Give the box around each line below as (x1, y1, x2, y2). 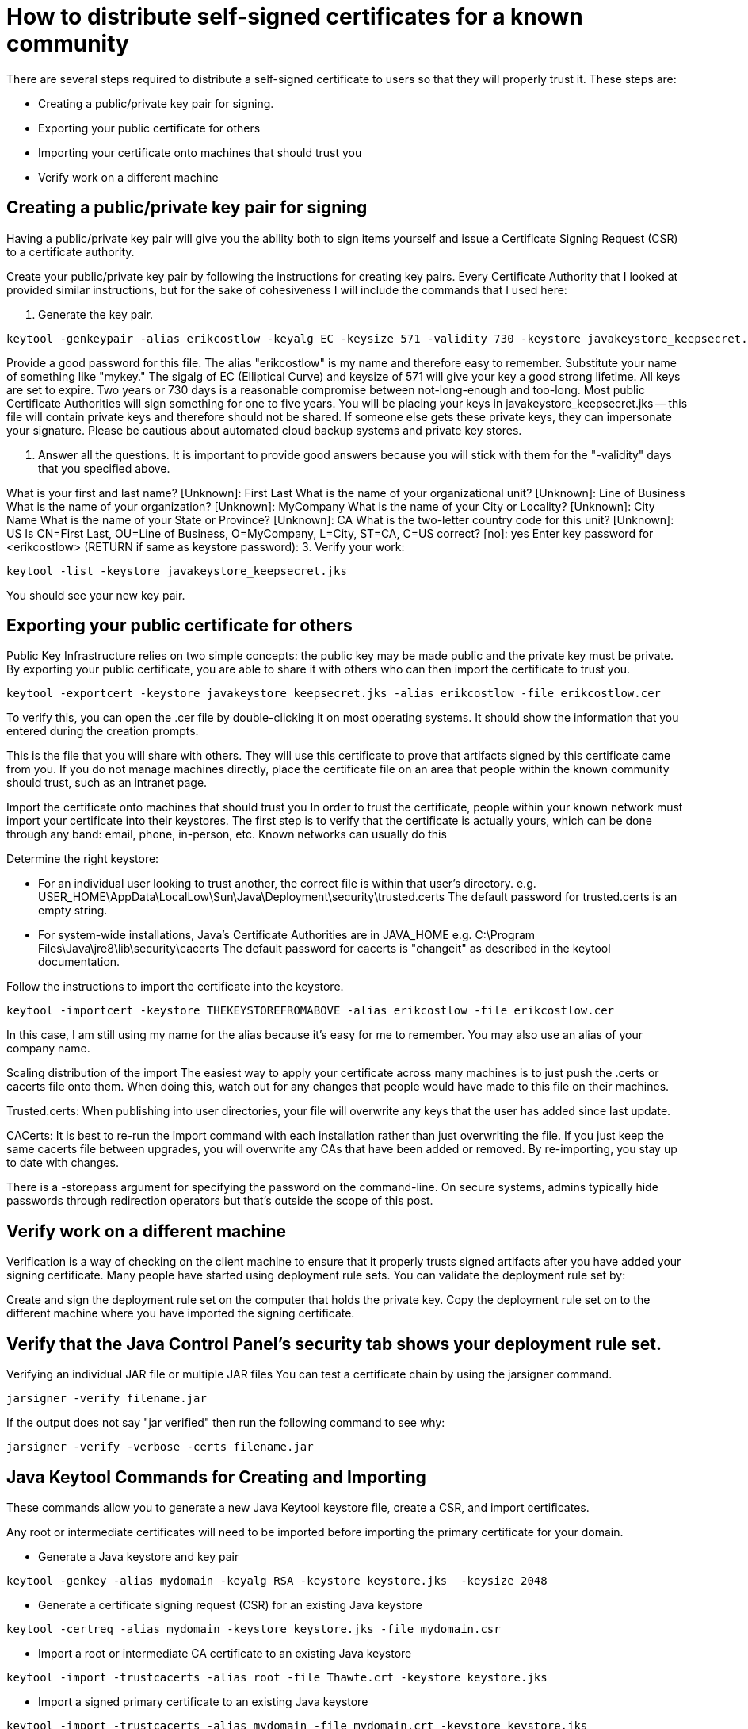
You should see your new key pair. (6, 588, 185, 602)
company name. (6, 1041, 90, 1056)
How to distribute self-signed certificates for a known (6, 3, 583, 30)
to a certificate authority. (6, 244, 135, 259)
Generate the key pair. (38, 307, 154, 321)
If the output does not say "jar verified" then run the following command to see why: (6, 1416, 445, 1430)
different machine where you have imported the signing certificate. (6, 1306, 355, 1321)
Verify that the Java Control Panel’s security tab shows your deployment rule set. (6, 1333, 662, 1354)
